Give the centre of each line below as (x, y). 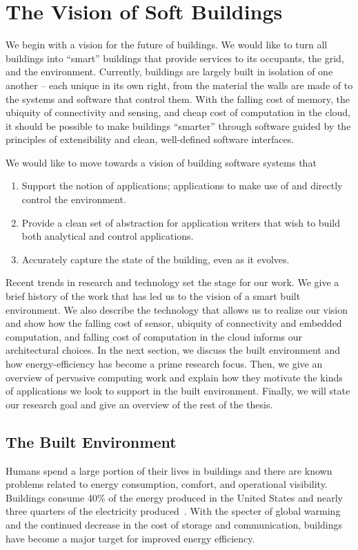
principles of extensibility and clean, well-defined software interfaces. (150, 139)
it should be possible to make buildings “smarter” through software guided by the (178, 125)
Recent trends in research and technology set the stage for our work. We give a (172, 282)
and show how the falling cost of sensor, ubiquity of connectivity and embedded (174, 323)
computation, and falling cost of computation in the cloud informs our (154, 336)
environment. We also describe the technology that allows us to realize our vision (177, 309)
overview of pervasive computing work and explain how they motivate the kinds (174, 377)
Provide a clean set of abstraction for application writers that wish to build (181, 222)
